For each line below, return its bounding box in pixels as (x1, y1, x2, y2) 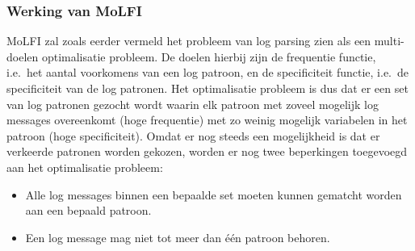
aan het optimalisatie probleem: (6, 158, 163, 175)
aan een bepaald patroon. (25, 202, 152, 219)
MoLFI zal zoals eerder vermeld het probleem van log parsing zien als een (6, 32, 371, 49)
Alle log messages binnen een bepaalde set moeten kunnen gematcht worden (25, 186, 402, 203)
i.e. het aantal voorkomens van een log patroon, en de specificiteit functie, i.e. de (6, 64, 409, 81)
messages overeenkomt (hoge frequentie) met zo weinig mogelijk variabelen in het (6, 111, 408, 128)
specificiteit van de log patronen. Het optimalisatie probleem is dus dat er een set (6, 80, 409, 96)
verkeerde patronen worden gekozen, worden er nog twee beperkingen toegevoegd (6, 143, 408, 160)
